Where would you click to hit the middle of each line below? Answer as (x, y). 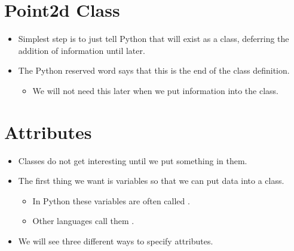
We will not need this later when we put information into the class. (155, 90)
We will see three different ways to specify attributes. (116, 241)
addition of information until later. (82, 50)
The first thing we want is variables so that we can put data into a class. (151, 181)
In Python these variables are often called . (111, 200)
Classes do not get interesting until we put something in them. (133, 160)
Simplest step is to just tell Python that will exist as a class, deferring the (154, 39)
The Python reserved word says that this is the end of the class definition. (154, 70)
